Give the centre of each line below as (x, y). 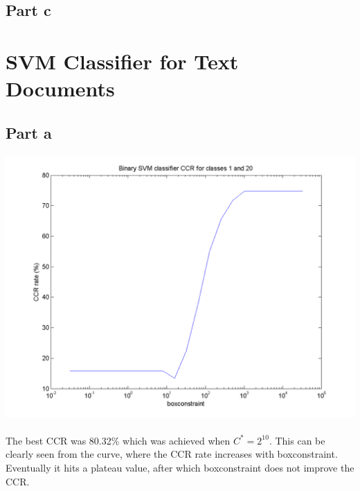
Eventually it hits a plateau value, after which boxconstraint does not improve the (180, 467)
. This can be (297, 440)
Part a (29, 132)
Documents (60, 88)
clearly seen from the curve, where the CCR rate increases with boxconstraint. (172, 454)
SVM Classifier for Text (122, 61)
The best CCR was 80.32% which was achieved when (118, 440)
